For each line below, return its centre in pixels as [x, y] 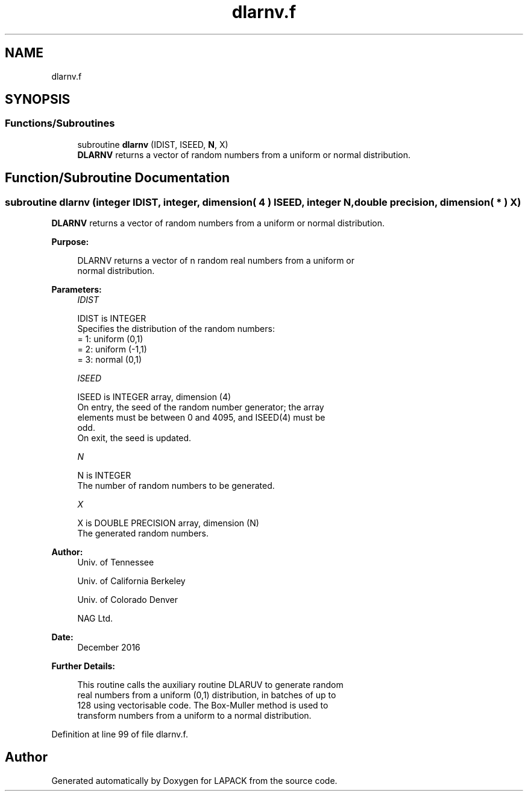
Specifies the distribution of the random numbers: [176, 329]
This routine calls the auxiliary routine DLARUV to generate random [210, 685]
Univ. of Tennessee [116, 562]
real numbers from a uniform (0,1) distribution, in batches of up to [207, 695]
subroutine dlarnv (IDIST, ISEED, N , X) [153, 144]
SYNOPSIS [38, 100]
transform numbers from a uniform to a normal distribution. [194, 716]
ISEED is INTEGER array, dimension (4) [154, 397]
